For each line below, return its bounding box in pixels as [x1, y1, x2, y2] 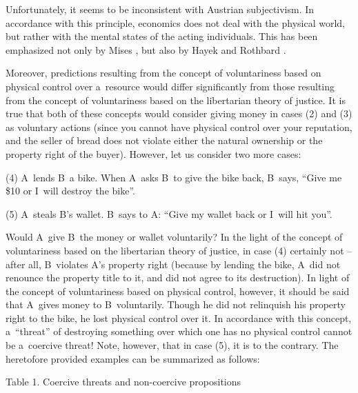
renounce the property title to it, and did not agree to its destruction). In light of [6, 270, 350, 285]
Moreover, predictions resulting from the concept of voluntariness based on [6, 65, 321, 80]
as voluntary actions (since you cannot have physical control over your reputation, [6, 119, 352, 134]
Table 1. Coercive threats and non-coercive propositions [6, 374, 241, 389]
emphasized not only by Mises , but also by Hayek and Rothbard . [6, 42, 286, 57]
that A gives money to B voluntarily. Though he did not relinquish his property [6, 297, 346, 312]
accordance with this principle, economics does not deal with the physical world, [6, 15, 345, 30]
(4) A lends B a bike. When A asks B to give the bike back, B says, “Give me [6, 170, 342, 184]
